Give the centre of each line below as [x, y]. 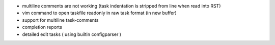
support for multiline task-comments [60, 20]
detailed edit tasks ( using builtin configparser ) [72, 34]
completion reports [42, 27]
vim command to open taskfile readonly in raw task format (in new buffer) [99, 13]
